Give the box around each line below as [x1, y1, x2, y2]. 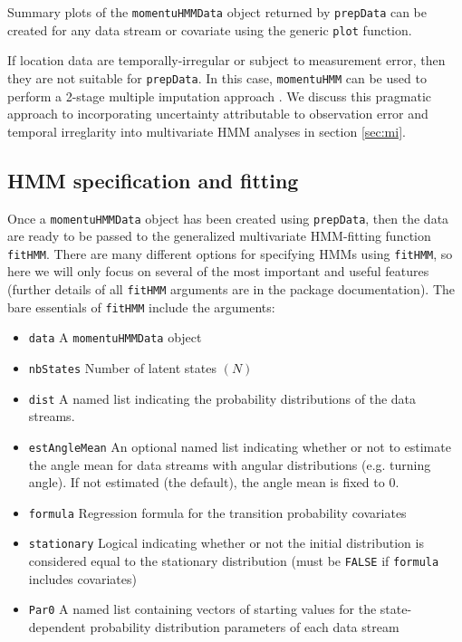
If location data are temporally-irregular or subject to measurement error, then [7, 51, 446, 70]
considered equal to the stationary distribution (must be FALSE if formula [28, 551, 439, 570]
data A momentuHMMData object [28, 328, 202, 347]
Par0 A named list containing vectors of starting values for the [28, 599, 377, 618]
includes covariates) [28, 569, 137, 588]
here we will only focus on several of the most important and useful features [7, 262, 429, 281]
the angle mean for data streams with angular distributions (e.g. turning [28, 455, 431, 474]
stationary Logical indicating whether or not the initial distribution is [28, 533, 424, 552]
